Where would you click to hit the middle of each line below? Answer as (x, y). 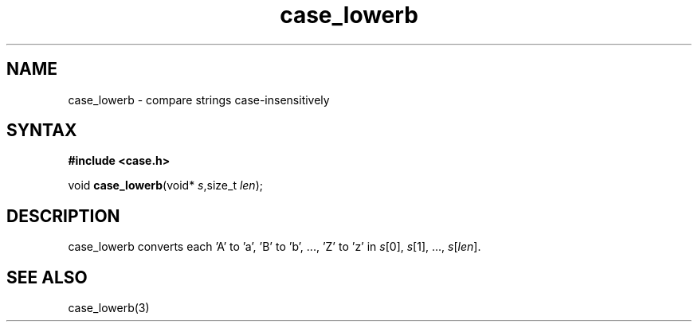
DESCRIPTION (63, 216)
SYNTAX (42, 131)
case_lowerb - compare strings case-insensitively (199, 100)
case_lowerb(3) (109, 308)
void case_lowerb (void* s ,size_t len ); (165, 185)
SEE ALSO (47, 277)
